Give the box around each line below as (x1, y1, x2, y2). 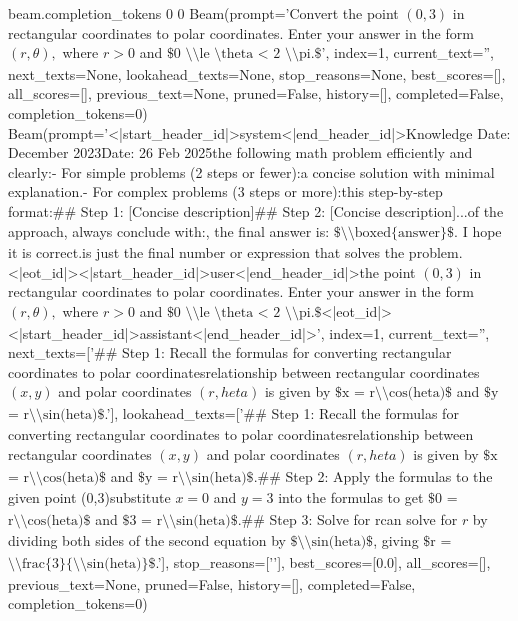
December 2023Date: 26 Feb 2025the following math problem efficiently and (8, 142, 473, 163)
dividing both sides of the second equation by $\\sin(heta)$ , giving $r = (8, 530, 452, 551)
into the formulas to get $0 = (278, 487, 458, 508)
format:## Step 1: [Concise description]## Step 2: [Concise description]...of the (8, 200, 504, 221)
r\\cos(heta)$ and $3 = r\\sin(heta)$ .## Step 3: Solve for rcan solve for (8, 508, 458, 529)
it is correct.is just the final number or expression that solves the (8, 242, 405, 263)
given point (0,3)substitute (8, 487, 171, 508)
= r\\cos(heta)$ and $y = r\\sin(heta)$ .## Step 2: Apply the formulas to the (8, 465, 493, 486)
